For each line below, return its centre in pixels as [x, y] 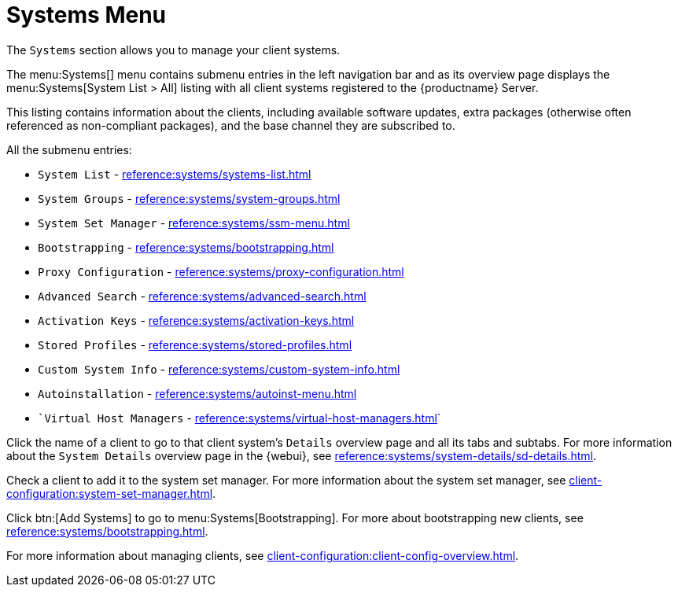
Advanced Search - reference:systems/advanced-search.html [202, 296]
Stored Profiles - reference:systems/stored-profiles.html [195, 344]
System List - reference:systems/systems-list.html [175, 174]
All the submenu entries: [69, 149]
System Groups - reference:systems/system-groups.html [189, 198]
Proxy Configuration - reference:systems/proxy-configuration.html [221, 271]
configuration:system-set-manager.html [110, 493]
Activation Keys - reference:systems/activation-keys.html [196, 320]
